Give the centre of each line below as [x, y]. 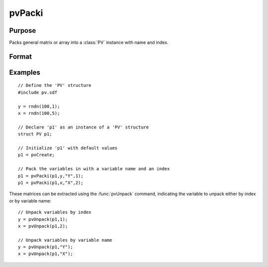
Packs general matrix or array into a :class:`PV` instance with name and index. [89, 43]
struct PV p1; [35, 134]
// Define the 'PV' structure [55, 85]
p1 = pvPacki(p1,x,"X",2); [51, 183]
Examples [25, 72]
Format [21, 56]
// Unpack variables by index [55, 212]
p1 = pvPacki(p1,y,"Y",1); [51, 176]
